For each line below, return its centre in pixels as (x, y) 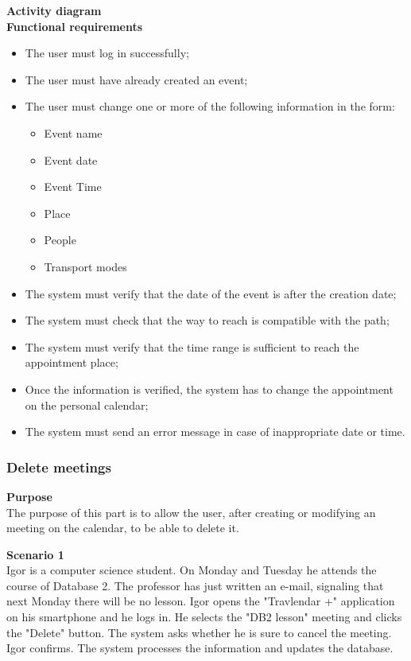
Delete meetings (59, 467)
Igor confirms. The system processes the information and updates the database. (200, 648)
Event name (73, 132)
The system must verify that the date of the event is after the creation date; (211, 293)
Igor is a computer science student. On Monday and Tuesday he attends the (192, 570)
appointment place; (72, 362)
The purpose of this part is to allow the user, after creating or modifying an (191, 512)
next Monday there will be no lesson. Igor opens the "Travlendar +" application (201, 601)
